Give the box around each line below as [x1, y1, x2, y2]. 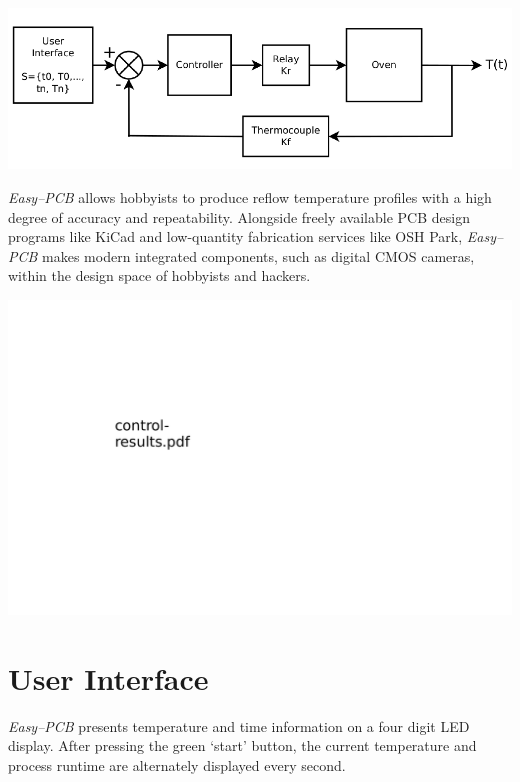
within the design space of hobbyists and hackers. [8, 265, 311, 286]
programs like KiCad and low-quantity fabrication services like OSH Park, [8, 226, 463, 247]
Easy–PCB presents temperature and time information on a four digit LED [8, 715, 470, 736]
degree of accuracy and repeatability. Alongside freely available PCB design [8, 206, 470, 227]
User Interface [8, 657, 209, 698]
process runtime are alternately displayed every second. [8, 754, 346, 775]
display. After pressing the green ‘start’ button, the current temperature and [8, 735, 477, 756]
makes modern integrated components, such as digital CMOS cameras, [42, 245, 475, 266]
